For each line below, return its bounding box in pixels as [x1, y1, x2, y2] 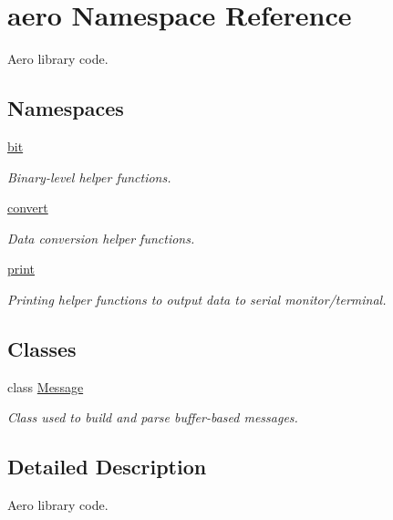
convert [7, 198, 48, 217]
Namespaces [7, 94, 124, 122]
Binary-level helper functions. [7, 167, 171, 186]
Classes [7, 334, 77, 362]
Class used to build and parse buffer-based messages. [7, 408, 298, 427]
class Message [7, 377, 84, 396]
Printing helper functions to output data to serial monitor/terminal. [7, 289, 387, 308]
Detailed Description [7, 452, 207, 481]
